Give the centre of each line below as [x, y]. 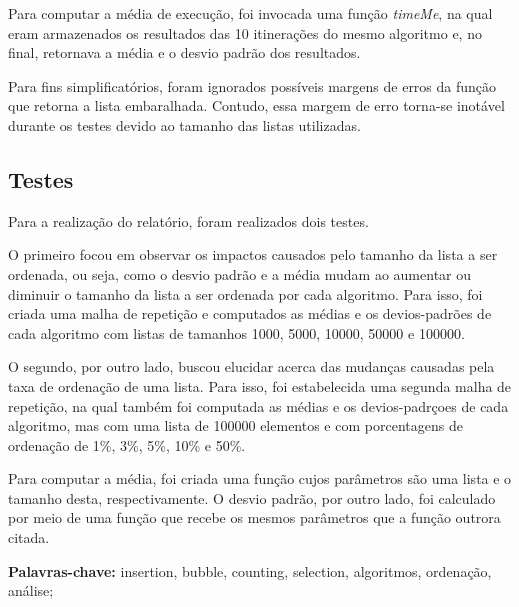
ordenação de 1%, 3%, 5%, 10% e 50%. [127, 444]
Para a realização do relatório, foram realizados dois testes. [188, 220]
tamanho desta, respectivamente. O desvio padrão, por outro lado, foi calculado [252, 497]
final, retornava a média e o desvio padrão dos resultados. [184, 52]
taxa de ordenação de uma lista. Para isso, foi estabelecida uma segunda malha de [260, 385]
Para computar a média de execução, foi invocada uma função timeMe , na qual [250, 13]
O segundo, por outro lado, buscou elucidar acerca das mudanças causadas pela [251, 366]
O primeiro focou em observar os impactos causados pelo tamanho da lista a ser [253, 254]
